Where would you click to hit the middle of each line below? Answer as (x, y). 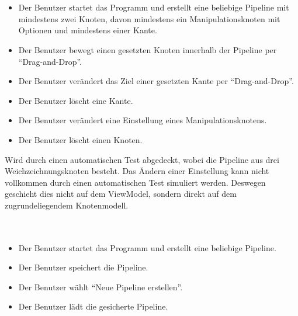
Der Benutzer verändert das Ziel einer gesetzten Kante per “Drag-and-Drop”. (156, 81)
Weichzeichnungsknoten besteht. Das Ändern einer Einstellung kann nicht (137, 171)
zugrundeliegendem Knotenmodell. (67, 205)
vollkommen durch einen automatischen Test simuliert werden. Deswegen (135, 182)
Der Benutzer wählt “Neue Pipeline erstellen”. (101, 287)
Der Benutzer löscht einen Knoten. (80, 139)
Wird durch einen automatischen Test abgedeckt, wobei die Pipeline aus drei (142, 159)
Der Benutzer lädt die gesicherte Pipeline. (93, 306)
